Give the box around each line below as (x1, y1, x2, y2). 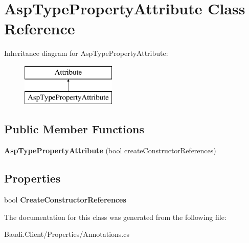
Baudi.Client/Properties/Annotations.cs (4, 229, 129, 239)
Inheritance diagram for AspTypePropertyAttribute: (4, 48, 168, 58)
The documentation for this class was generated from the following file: (4, 211, 227, 222)
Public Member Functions (4, 121, 144, 137)
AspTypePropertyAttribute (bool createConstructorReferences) (4, 145, 216, 156)
